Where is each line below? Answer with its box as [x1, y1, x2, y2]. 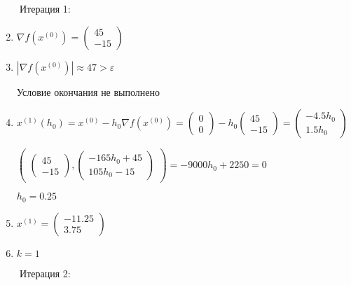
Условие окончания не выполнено [16, 84, 160, 99]
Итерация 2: [19, 265, 71, 280]
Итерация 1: [19, 1, 71, 15]
